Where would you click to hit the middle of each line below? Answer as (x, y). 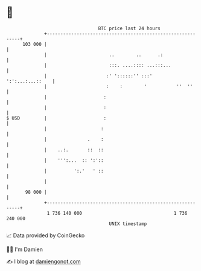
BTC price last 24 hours (129, 28)
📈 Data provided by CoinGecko (46, 235)
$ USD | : (56, 118)
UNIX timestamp (128, 224)
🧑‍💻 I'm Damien (25, 249)
